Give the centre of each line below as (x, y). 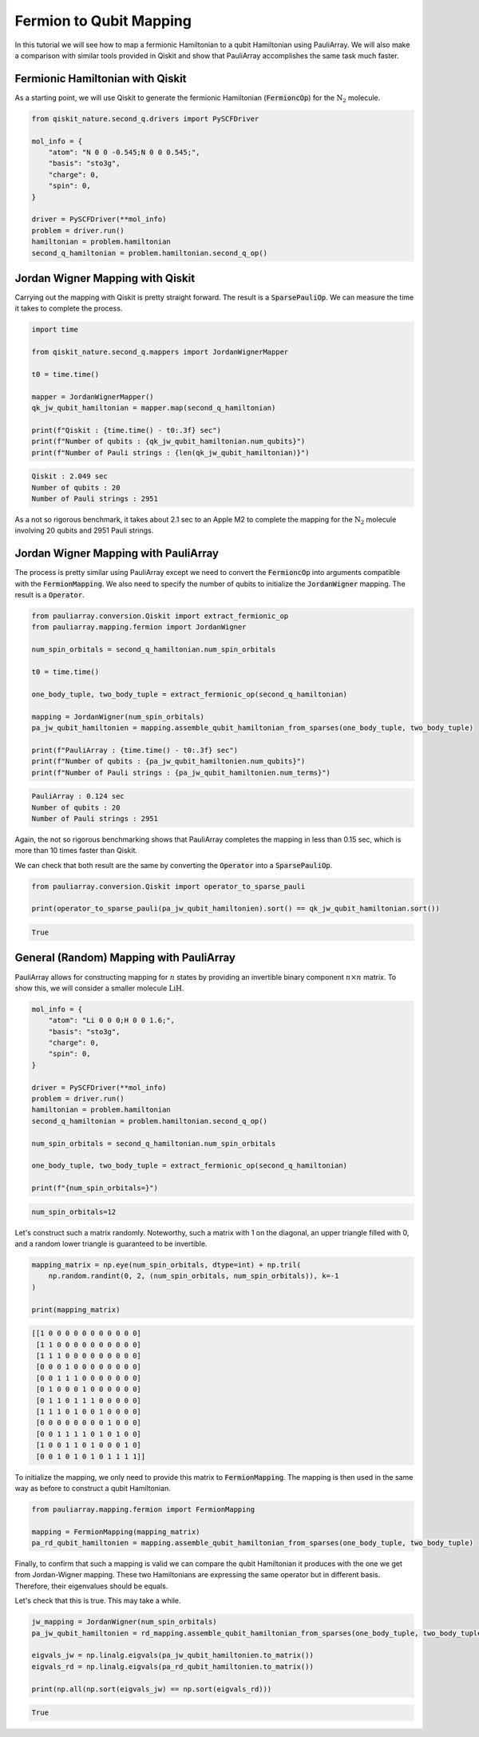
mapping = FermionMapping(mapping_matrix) (116, 1532)
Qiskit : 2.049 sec (69, 476)
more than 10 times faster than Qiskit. (76, 851)
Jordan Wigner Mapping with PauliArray (117, 554)
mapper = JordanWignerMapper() (93, 397)
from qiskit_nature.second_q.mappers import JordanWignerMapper (160, 352)
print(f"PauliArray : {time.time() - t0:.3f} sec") (135, 750)
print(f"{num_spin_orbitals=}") (95, 1188)
